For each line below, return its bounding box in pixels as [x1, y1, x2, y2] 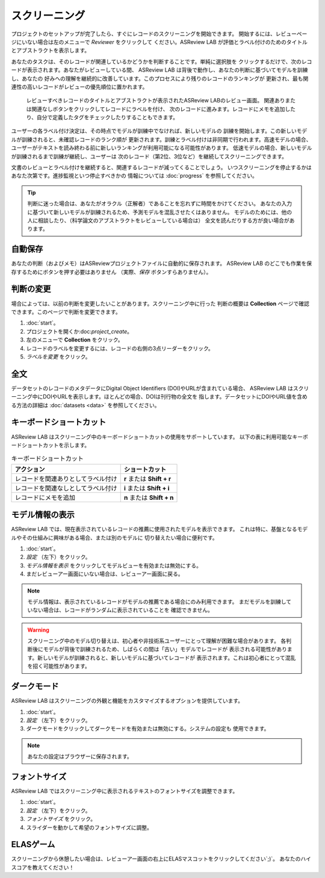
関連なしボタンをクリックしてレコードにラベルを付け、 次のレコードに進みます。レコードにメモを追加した [31, 105, 296, 113]
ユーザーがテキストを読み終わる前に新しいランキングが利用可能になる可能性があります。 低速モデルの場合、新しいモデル [11, 145, 312, 152]
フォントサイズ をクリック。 [26, 815, 96, 823]
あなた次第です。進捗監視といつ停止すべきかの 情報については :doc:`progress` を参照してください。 [11, 172, 258, 179]
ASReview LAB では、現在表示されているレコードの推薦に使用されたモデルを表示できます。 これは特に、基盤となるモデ [11, 526, 308, 533]
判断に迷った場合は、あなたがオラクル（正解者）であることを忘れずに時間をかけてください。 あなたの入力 [27, 200, 292, 207]
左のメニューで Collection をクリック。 [26, 336, 123, 343]
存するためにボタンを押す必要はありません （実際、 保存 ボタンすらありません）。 [11, 268, 212, 275]
